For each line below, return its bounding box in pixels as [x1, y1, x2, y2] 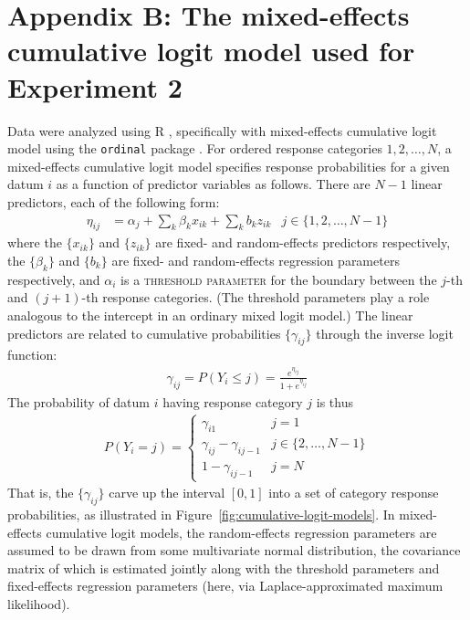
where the [7, 233, 62, 252]
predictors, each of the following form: [7, 192, 220, 211]
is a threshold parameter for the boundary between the [120, 269, 437, 289]
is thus [316, 392, 353, 411]
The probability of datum [7, 392, 151, 411]
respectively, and [7, 269, 100, 289]
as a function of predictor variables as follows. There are [56, 174, 371, 194]
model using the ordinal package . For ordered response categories [7, 139, 382, 158]
